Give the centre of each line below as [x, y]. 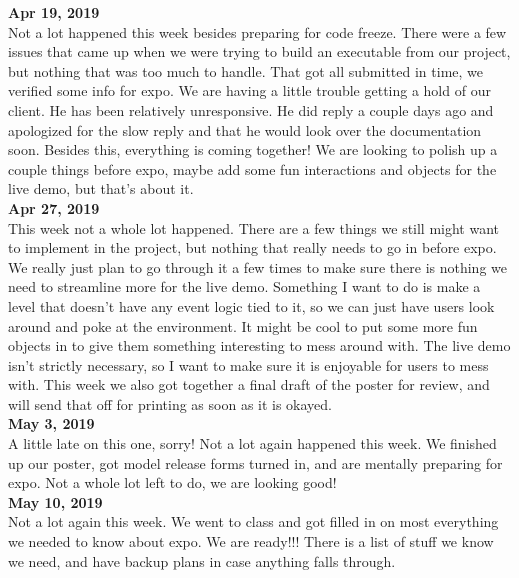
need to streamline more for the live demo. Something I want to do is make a [244, 286]
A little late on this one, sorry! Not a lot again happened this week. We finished [252, 443]
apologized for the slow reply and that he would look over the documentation [245, 129]
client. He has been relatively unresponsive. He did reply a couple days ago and [251, 109]
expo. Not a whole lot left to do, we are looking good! [172, 482]
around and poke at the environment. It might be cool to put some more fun [243, 325]
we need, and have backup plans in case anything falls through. [202, 560]
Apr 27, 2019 [54, 207]
